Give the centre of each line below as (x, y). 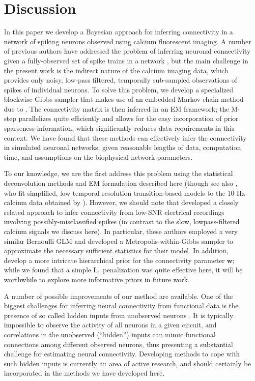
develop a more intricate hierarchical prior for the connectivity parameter (114, 260)
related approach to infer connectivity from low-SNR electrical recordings (114, 212)
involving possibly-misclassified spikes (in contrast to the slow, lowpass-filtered (122, 221)
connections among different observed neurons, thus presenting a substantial (119, 344)
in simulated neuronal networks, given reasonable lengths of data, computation (123, 147)
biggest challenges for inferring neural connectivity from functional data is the (121, 306)
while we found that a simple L (51, 270)
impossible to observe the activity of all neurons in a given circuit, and (110, 325)
